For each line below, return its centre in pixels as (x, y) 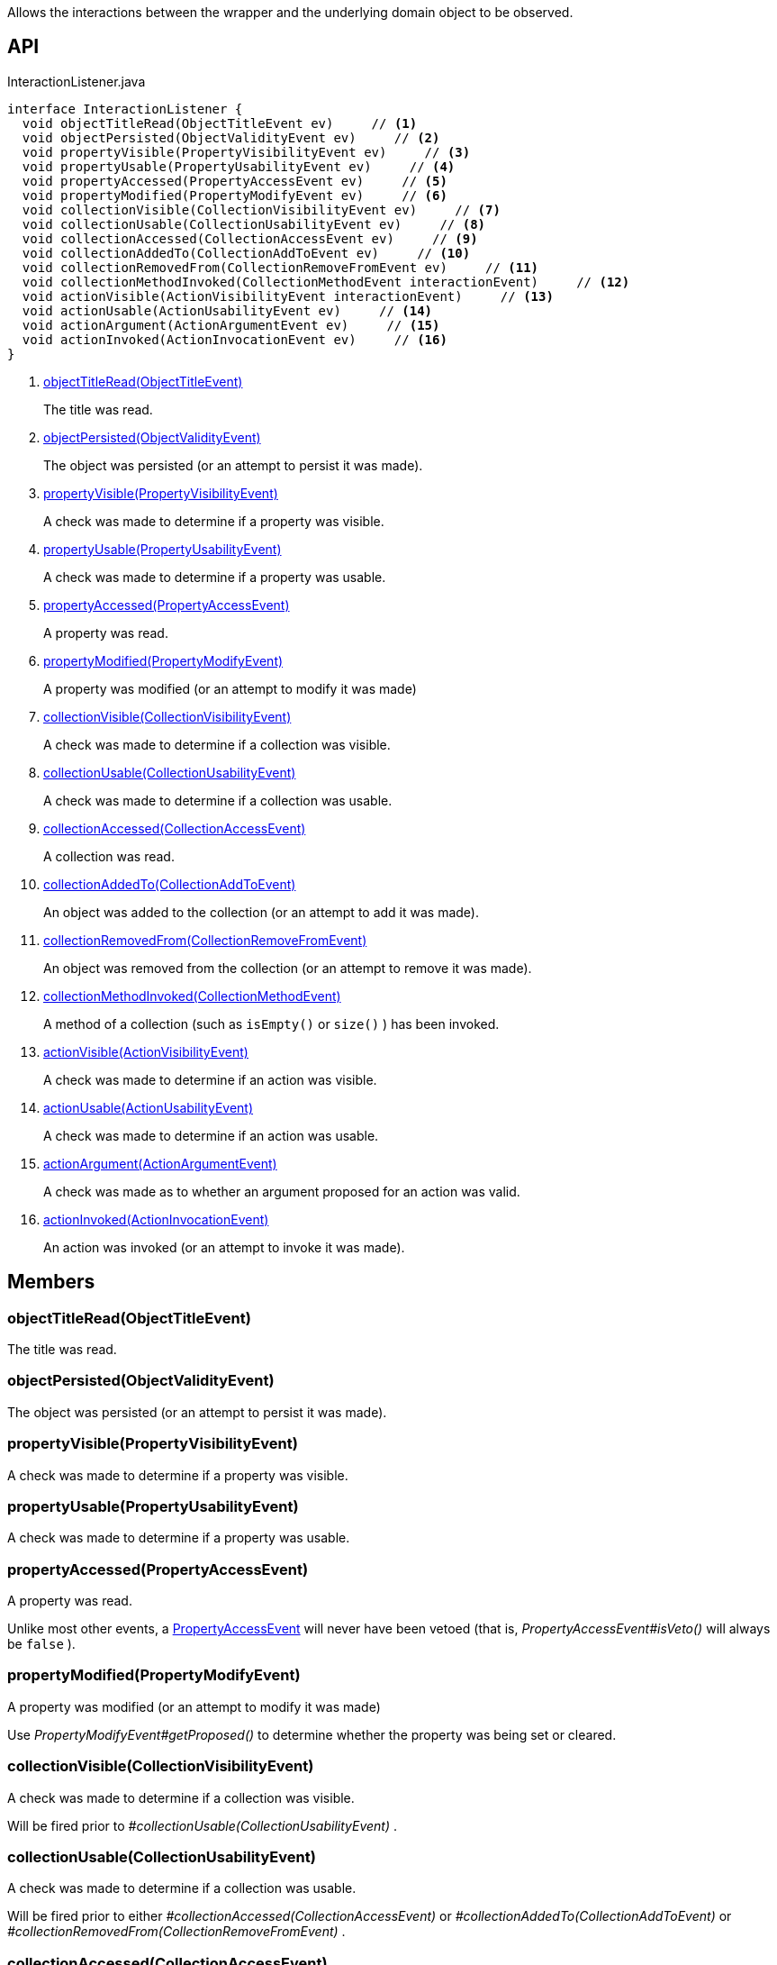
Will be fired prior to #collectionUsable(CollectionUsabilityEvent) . (203, 1825)
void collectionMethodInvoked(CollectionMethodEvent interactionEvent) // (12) (326, 282)
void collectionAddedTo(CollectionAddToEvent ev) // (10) (246, 253)
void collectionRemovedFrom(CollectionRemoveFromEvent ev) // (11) (280, 267)
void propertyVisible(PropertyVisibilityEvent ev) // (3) (246, 152)
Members (51, 1282)
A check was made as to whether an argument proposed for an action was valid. (282, 1191)
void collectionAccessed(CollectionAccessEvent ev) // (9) (250, 238)
